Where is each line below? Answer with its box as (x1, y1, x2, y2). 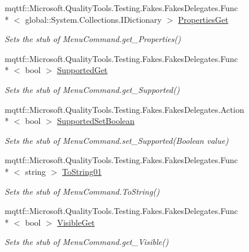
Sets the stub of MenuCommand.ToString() (5, 185, 160, 197)
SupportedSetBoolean (57, 115, 135, 127)
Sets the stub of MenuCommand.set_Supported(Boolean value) (5, 134, 228, 146)
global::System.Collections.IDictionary (25, 13, 162, 25)
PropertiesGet (178, 13, 228, 25)
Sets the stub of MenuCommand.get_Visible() (5, 236, 169, 248)
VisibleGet (57, 216, 95, 228)
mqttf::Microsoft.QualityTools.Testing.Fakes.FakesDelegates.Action (5, 103, 244, 115)
